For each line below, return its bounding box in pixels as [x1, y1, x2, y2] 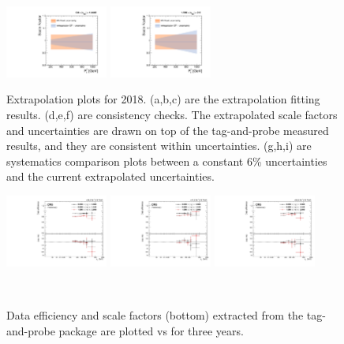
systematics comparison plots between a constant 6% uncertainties [6, 152, 327, 169]
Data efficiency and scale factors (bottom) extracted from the [6, 307, 304, 323]
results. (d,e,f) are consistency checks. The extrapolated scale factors [6, 107, 338, 123]
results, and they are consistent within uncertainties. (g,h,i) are [6, 137, 312, 154]
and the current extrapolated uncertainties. [6, 168, 215, 185]
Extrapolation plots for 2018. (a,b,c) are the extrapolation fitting [6, 91, 320, 107]
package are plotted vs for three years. [58, 322, 244, 338]
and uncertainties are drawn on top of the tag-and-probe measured [6, 122, 329, 138]
